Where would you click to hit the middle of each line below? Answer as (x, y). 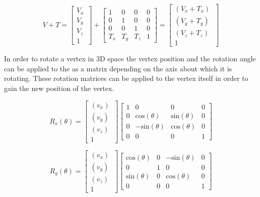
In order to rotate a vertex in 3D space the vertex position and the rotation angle (130, 59)
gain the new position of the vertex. (59, 88)
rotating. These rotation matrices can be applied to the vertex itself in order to (126, 78)
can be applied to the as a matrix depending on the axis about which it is (118, 68)
